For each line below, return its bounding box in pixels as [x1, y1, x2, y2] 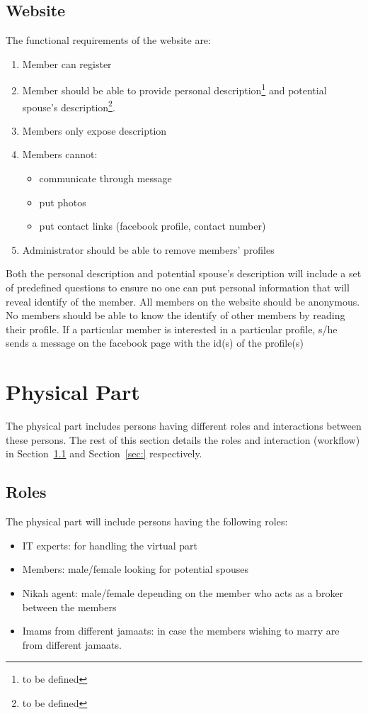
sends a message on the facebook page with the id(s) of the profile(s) [6, 335, 304, 350]
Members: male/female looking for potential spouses [22, 562, 249, 576]
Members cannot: [22, 147, 98, 162]
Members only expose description [22, 123, 167, 138]
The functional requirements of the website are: [6, 33, 211, 48]
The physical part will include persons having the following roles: [6, 514, 288, 529]
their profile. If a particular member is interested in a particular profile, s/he [6, 321, 338, 336]
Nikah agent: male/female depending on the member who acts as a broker [22, 585, 344, 600]
